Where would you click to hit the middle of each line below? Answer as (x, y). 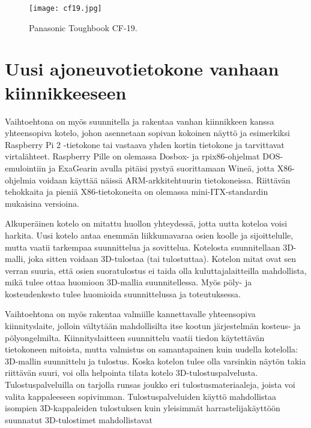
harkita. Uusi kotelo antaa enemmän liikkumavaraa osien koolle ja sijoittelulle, (149, 235)
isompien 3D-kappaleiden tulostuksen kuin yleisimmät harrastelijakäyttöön (143, 408)
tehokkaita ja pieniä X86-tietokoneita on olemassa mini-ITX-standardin (137, 192)
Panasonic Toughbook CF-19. (83, 27)
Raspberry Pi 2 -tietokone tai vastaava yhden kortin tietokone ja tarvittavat (145, 144)
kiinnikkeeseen (66, 92)
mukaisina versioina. (42, 203)
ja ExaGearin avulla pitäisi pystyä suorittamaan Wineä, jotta (162, 168)
